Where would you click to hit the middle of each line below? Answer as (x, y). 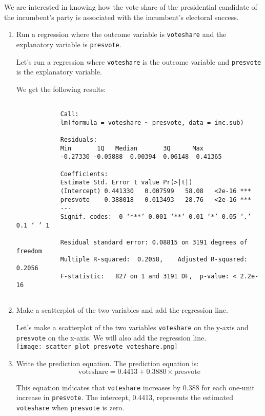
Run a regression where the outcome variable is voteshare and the (121, 34)
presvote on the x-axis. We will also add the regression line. (111, 337)
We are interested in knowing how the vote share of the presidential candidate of (131, 7)
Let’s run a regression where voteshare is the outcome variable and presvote (139, 61)
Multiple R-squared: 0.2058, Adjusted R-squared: (154, 260)
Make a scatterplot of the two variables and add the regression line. (122, 310)
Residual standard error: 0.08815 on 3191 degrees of (154, 242)
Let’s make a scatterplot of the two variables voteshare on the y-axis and (132, 327)
